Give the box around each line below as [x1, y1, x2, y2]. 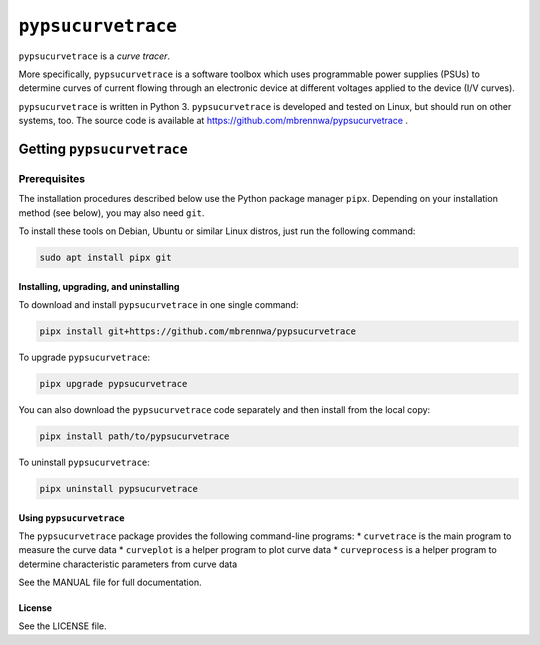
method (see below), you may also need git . [18, 206, 205, 219]
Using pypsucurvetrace [18, 511, 125, 524]
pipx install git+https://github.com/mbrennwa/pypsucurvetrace [39, 326, 357, 337]
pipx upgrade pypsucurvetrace [39, 378, 188, 389]
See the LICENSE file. [18, 620, 107, 632]
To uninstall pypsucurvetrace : [18, 456, 150, 468]
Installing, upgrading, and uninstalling [18, 280, 180, 292]
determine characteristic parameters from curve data [18, 558, 238, 570]
